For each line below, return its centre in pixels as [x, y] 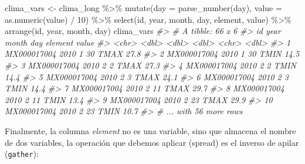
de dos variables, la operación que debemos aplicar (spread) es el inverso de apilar [152, 142]
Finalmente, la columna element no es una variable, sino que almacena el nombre [150, 130]
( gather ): [22, 154]
